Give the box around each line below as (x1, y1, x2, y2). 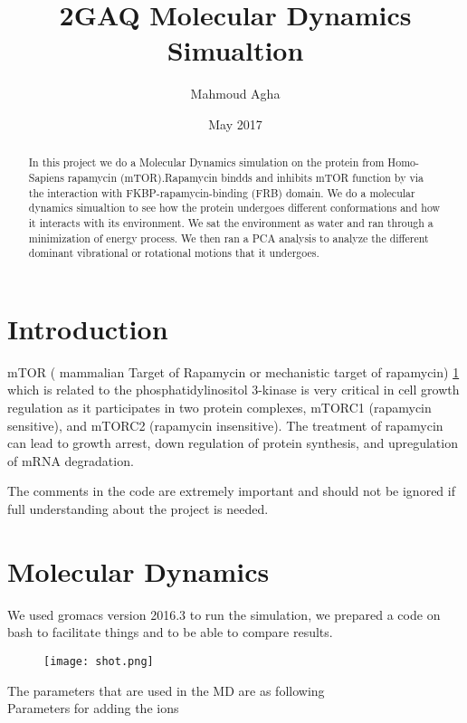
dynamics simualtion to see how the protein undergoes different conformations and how (28, 200, 441, 215)
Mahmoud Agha (190, 84, 281, 103)
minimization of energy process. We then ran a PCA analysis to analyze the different (28, 230, 429, 245)
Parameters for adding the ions (7, 699, 179, 718)
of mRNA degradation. (7, 451, 134, 470)
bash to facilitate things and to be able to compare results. (7, 623, 333, 642)
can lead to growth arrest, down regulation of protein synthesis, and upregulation (7, 433, 458, 452)
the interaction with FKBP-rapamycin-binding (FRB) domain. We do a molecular (28, 185, 415, 200)
